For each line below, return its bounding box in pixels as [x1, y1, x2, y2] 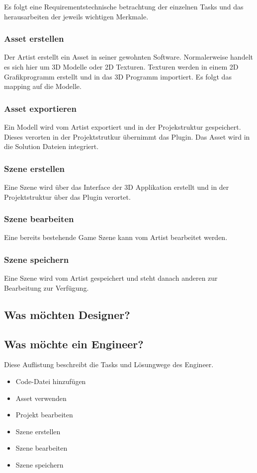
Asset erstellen [4, 32, 64, 45]
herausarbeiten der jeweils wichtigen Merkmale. [4, 11, 149, 21]
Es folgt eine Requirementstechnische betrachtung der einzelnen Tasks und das [4, 1, 244, 11]
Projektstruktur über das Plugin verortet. [4, 191, 131, 202]
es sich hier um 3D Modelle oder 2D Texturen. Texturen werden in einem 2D [4, 62, 239, 72]
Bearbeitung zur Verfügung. [4, 282, 89, 293]
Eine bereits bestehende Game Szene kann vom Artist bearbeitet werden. [4, 232, 228, 242]
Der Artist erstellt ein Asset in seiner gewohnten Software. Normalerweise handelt [4, 52, 253, 62]
